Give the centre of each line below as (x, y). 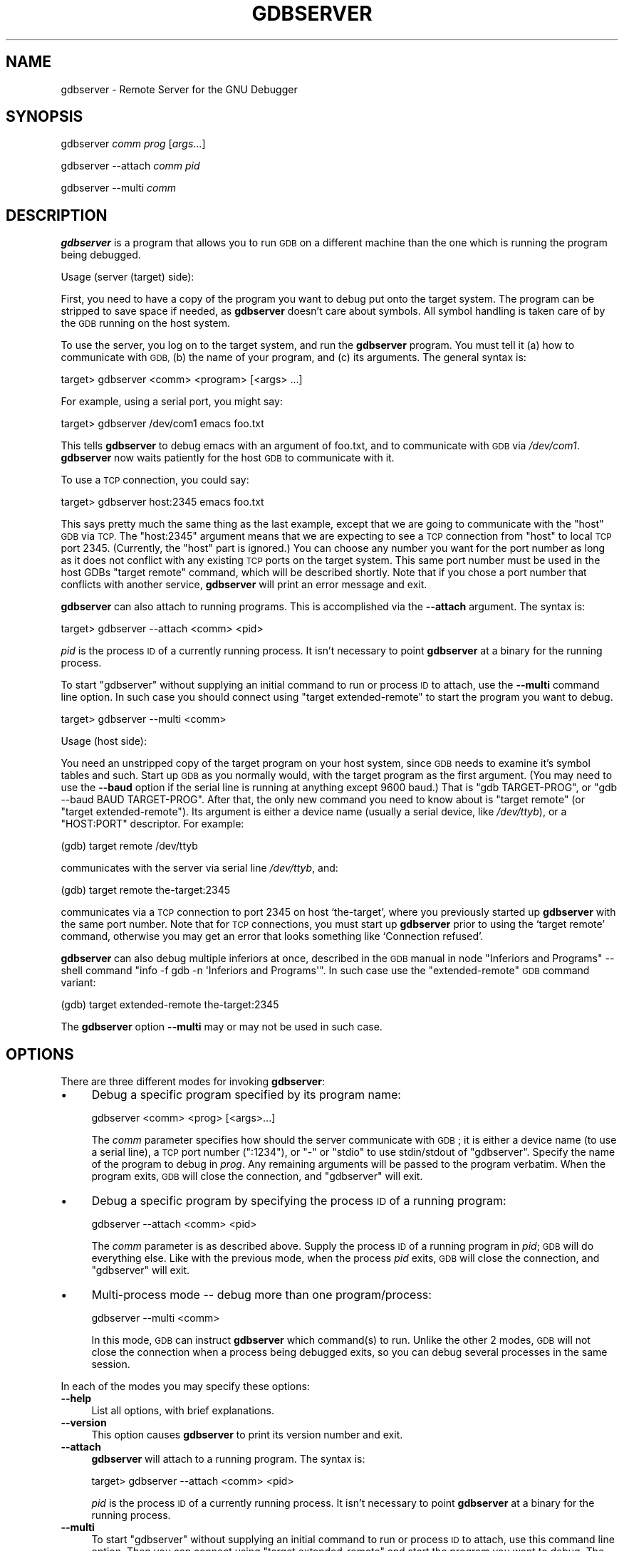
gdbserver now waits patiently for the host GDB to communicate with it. (228, 458)
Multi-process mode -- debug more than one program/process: (261, 1295)
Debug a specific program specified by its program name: (246, 1095)
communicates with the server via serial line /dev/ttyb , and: (199, 868)
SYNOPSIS (45, 117)
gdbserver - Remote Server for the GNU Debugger (179, 89)
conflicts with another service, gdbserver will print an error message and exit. (244, 585)
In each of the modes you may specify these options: (185, 1386)
